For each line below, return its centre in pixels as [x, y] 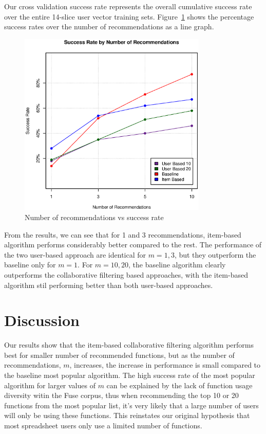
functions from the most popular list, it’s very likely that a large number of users [131, 405]
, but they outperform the [215, 254]
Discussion [42, 320]
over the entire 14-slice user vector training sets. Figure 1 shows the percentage [129, 16]
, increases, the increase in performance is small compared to [165, 365]
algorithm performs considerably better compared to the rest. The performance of [133, 245]
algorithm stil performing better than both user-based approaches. [109, 285]
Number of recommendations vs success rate [94, 217]
